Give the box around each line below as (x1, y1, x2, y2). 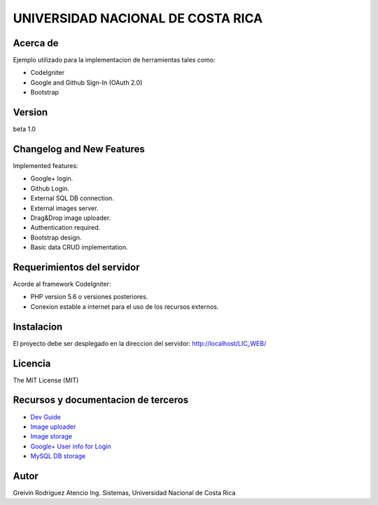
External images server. (30, 204, 99, 212)
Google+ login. (30, 174, 73, 183)
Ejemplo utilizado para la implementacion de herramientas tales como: (13, 56, 216, 64)
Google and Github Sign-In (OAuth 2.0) (30, 78, 143, 87)
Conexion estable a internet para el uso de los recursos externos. (30, 302, 219, 311)
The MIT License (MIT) (13, 375, 79, 385)
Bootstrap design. (30, 233, 82, 242)
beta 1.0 (13, 125, 36, 133)
